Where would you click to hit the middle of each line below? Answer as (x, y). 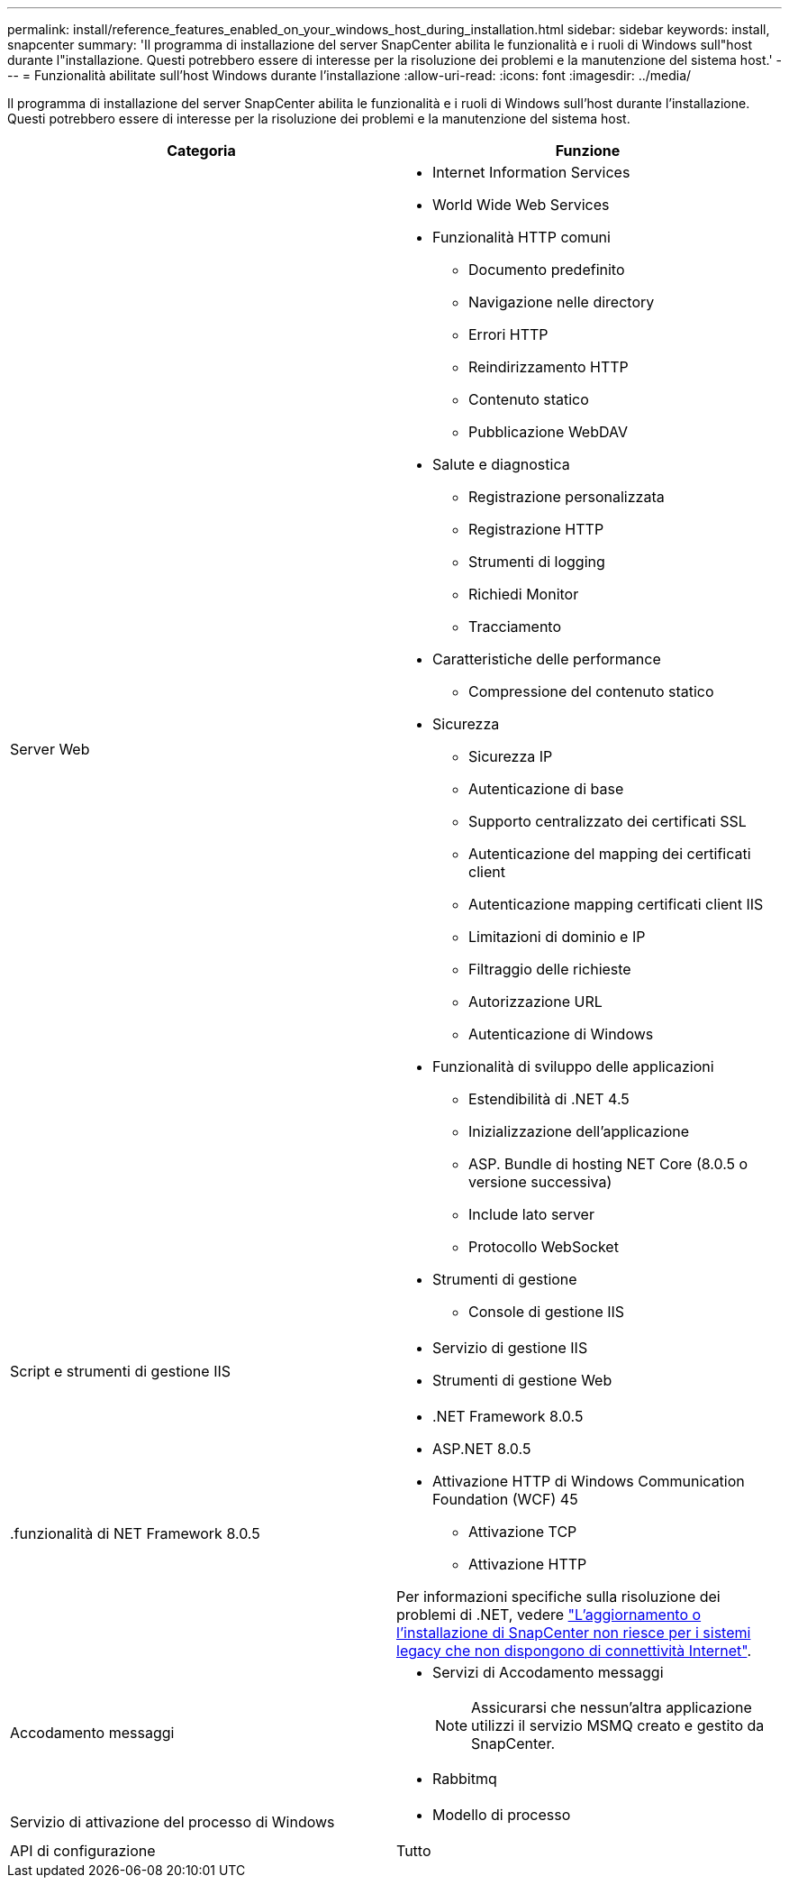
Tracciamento (515, 627)
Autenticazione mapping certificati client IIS (616, 904)
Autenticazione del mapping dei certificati (610, 854)
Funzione (588, 151)
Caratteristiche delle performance (547, 659)
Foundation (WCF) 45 (505, 1499)
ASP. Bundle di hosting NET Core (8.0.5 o (608, 1164)
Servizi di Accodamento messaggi (548, 1672)
